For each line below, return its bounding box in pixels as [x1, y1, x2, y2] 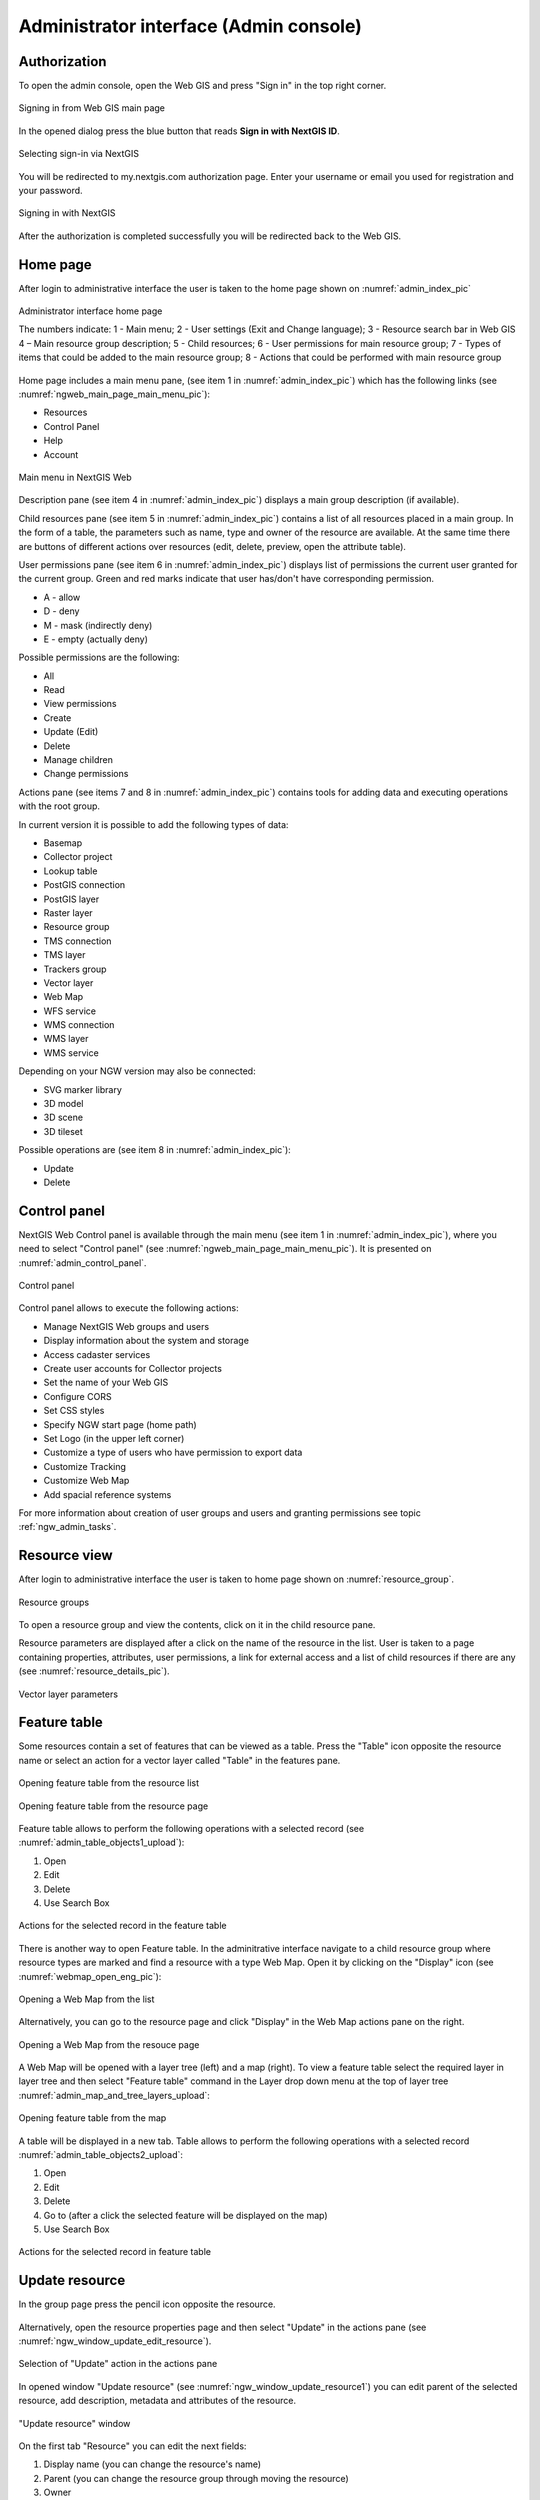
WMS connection [43, 1019, 115, 1031]
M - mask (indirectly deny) [43, 619, 153, 631]
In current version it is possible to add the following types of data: [18, 818, 289, 830]
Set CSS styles [43, 1405, 105, 1417]
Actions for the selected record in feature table [18, 2246, 212, 2258]
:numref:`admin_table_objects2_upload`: [18, 2149, 184, 2161]
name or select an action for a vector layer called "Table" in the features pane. [18, 1754, 341, 1766]
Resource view [18, 1547, 113, 1564]
